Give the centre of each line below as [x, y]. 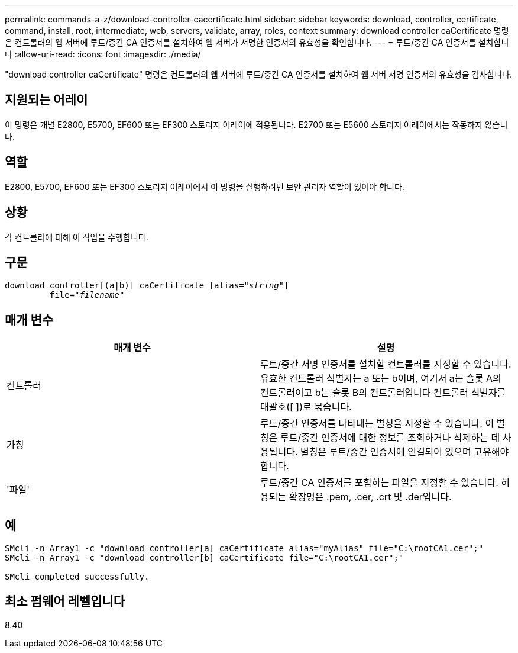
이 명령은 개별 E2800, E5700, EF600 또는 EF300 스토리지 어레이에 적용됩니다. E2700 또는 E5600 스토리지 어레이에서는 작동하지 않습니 [256, 124]
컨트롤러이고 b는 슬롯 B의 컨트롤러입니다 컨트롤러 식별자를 [383, 393]
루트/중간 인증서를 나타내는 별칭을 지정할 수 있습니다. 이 [377, 424]
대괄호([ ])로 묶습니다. [306, 407]
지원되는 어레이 [46, 100]
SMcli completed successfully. [77, 577]
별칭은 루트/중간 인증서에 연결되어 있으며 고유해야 [404, 452]
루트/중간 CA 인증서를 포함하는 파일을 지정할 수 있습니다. [379, 483]
